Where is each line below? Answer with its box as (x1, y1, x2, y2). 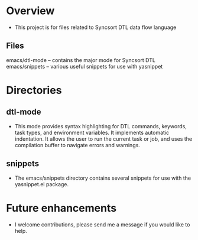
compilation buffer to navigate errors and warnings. (14, 141, 140, 148)
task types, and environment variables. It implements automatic (14, 129, 170, 136)
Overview (6, 4, 55, 18)
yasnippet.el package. (14, 180, 69, 187)
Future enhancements (6, 201, 117, 215)
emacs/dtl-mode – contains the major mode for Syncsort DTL (6, 56, 155, 63)
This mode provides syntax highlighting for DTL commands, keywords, (14, 122, 187, 129)
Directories (6, 83, 62, 97)
